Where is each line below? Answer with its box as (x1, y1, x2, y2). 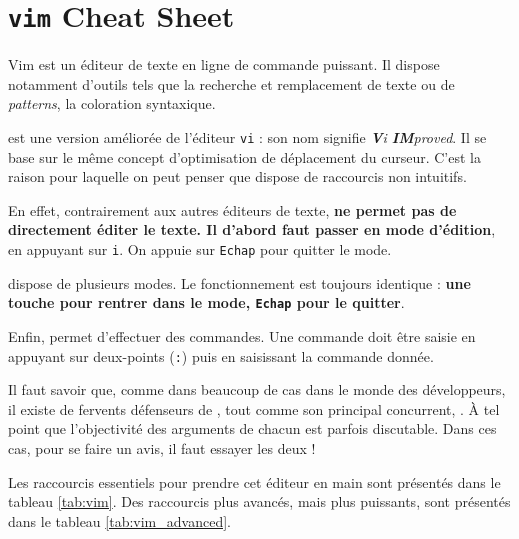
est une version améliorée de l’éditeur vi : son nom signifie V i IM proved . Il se (8, 127, 487, 148)
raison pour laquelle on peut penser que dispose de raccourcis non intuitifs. (8, 166, 467, 187)
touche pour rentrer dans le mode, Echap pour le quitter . (8, 292, 405, 313)
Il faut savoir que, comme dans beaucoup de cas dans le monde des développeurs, (8, 379, 506, 400)
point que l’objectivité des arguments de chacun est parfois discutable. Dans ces (8, 418, 497, 439)
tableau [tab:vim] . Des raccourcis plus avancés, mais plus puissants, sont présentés (8, 491, 511, 512)
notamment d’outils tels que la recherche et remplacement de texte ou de (8, 73, 455, 94)
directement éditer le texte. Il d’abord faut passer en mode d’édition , (8, 219, 496, 240)
